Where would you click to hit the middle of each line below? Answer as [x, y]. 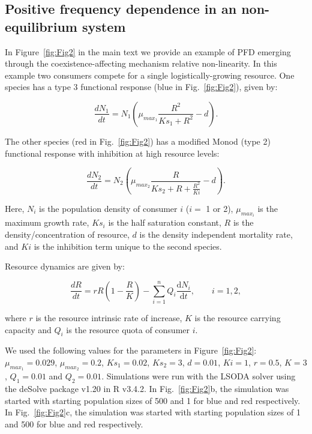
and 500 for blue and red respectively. [74, 423]
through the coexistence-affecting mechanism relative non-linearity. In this [141, 63]
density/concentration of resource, [67, 234]
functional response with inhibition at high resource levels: [112, 153]
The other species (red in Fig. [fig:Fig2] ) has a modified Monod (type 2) [138, 141]
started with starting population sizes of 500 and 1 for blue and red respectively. [153, 400]
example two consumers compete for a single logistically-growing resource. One [150, 75]
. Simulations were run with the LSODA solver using [199, 376]
